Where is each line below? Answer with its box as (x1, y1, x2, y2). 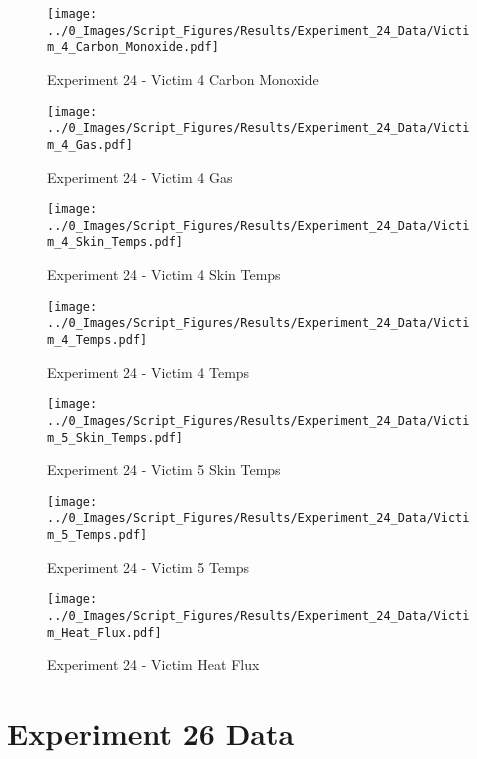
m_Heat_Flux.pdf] (47, 625, 162, 640)
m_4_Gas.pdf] (47, 137, 133, 152)
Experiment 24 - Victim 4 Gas (47, 166, 233, 187)
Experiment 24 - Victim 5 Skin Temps (47, 459, 281, 480)
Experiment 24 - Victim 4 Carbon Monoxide (47, 68, 319, 89)
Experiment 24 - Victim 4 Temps (47, 361, 250, 382)
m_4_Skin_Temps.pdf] (47, 235, 184, 250)
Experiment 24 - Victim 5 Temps (47, 556, 250, 577)
